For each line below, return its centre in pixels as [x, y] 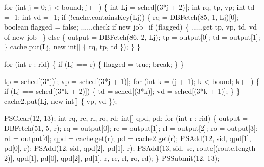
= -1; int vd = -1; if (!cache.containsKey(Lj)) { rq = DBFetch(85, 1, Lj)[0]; [121, 17]
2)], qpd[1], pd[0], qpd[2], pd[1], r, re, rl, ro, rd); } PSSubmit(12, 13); [112, 158]
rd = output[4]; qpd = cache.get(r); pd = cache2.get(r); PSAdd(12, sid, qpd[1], [128, 138]
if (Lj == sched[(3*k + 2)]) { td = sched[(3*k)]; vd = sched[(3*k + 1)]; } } [122, 91]
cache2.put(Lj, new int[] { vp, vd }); [61, 101]
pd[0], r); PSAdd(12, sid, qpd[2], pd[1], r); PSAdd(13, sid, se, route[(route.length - [132, 148]
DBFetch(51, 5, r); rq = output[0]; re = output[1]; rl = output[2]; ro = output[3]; [131, 128]
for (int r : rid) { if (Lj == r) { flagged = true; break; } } [94, 63]
